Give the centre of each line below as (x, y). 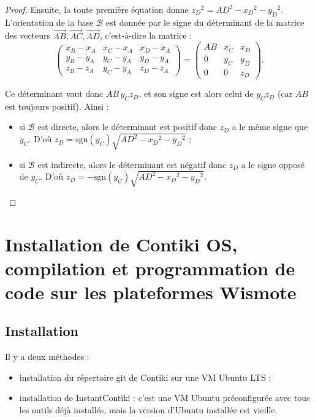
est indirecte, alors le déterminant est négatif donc (132, 164)
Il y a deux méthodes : (47, 357)
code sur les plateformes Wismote (151, 292)
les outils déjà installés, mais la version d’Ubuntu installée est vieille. (148, 410)
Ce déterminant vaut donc (54, 94)
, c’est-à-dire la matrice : (146, 35)
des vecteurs (28, 35)
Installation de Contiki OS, (121, 244)
